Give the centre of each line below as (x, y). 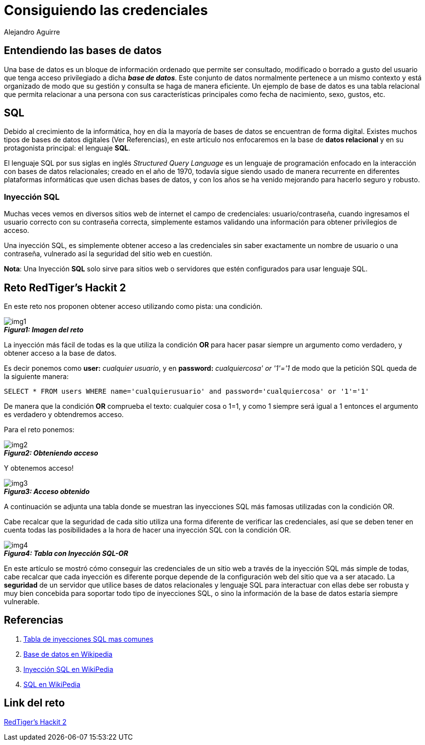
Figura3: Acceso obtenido (47, 492)
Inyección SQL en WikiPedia (68, 669)
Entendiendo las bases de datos (83, 51)
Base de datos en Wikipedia (68, 654)
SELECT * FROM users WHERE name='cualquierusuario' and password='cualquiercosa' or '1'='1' (187, 392)
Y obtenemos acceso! (39, 468)
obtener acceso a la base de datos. (60, 353)
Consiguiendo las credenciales (106, 10)
